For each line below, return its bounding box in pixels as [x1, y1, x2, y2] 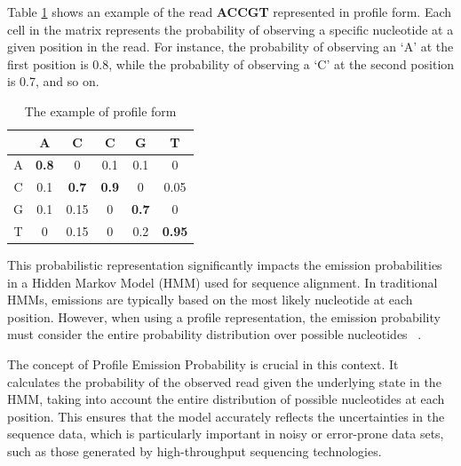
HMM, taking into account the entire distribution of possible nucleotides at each [7, 390, 445, 408]
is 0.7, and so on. [7, 72, 99, 91]
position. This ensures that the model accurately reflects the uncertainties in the [7, 407, 445, 425]
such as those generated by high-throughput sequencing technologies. [7, 441, 382, 460]
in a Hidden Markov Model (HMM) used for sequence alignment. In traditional [7, 272, 438, 291]
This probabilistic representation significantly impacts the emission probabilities [7, 256, 442, 274]
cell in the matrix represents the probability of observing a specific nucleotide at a [7, 20, 454, 38]
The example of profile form [24, 101, 177, 120]
